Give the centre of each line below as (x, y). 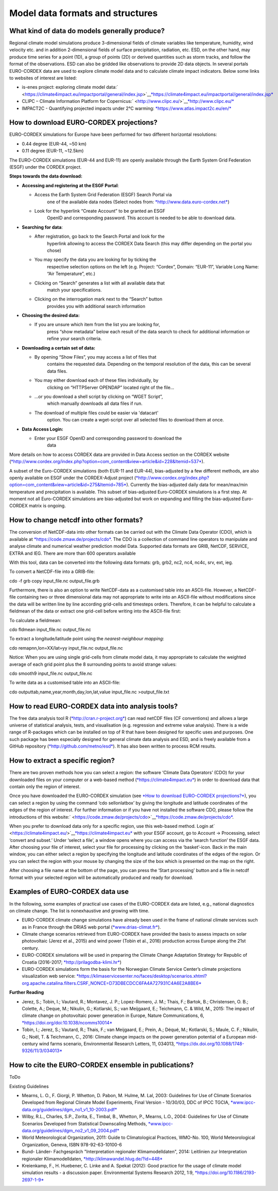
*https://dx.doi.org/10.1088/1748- (210, 1044)
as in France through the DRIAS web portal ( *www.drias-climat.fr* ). (91, 927)
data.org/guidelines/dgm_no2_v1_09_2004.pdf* (71, 1130)
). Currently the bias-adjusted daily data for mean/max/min (187, 485)
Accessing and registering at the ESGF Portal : (70, 185)
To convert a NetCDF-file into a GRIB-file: (52, 571)
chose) (54, 250)
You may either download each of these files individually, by (96, 380)
